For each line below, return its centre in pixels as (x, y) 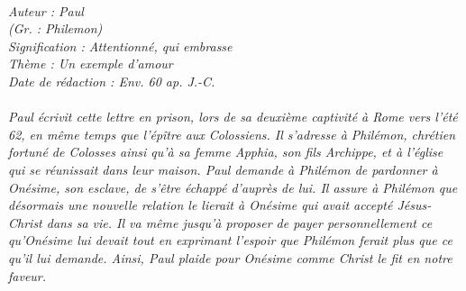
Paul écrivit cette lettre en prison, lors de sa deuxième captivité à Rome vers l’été (233, 117)
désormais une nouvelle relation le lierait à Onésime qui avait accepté (201, 205)
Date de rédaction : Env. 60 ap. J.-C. (112, 81)
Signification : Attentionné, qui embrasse (120, 45)
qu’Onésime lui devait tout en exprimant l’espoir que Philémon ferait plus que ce (230, 240)
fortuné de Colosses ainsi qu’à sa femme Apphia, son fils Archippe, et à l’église (226, 152)
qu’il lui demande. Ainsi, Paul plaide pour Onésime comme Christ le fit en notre (230, 257)
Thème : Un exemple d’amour (91, 64)
